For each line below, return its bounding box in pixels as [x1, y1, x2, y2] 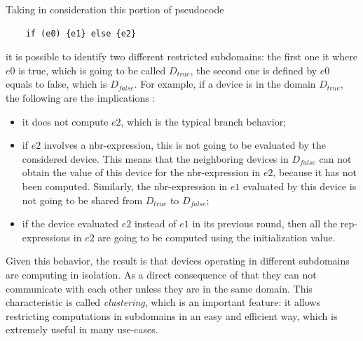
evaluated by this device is [243, 178, 357, 193]
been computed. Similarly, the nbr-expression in [22, 178, 228, 193]
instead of [134, 216, 177, 231]
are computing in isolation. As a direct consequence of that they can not [6, 267, 317, 281]
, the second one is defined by [190, 62, 317, 77]
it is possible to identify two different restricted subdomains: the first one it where [6, 49, 357, 64]
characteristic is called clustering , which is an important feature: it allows [6, 295, 320, 309]
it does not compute [22, 114, 109, 128]
